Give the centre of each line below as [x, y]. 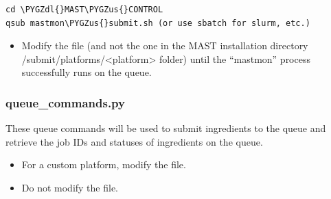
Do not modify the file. [70, 187]
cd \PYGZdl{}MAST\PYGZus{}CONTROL [84, 10]
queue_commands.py [65, 102]
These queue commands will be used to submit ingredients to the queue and [166, 128]
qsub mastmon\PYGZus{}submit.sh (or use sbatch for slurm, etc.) [158, 23]
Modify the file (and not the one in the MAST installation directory [165, 45]
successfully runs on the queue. [87, 72]
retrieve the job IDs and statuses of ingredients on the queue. [134, 141]
